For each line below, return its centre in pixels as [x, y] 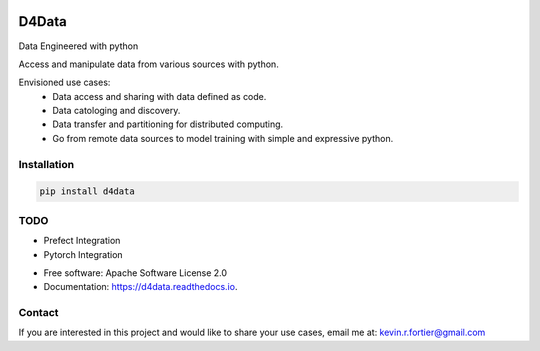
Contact [38, 313]
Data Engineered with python [78, 46]
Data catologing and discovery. [116, 111]
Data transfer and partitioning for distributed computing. [168, 124]
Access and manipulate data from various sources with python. [148, 64]
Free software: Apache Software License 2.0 [135, 272]
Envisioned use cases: [64, 82]
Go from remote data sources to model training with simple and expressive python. [223, 138]
